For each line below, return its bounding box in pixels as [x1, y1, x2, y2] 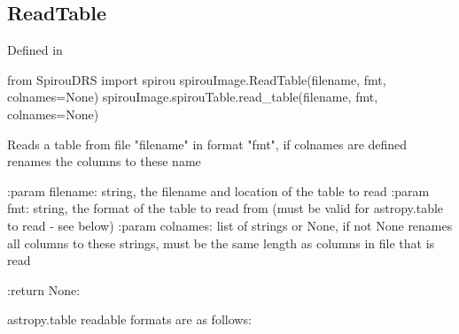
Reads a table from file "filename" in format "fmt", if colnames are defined [7, 134, 408, 153]
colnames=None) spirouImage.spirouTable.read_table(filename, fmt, [7, 87, 378, 106]
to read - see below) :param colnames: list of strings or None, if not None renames [7, 216, 453, 234]
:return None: [7, 280, 81, 299]
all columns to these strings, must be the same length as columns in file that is [7, 233, 435, 252]
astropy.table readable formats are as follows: [7, 310, 252, 329]
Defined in [7, 41, 63, 59]
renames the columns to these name [7, 152, 201, 171]
